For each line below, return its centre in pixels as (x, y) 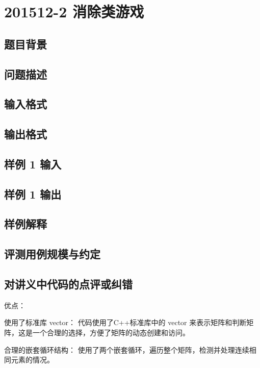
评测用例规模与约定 (52, 254)
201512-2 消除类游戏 (74, 11)
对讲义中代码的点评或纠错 (68, 284)
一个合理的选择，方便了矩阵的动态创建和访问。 (111, 333)
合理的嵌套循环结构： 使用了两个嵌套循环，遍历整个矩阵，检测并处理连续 (127, 349)
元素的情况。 (32, 360)
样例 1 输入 (33, 164)
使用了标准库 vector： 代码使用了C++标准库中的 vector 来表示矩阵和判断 (125, 322)
